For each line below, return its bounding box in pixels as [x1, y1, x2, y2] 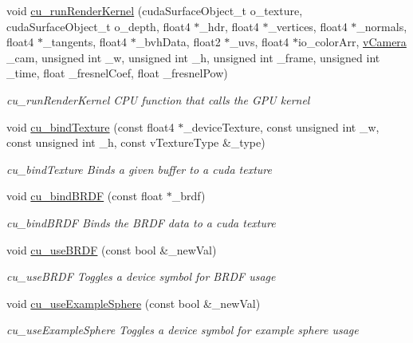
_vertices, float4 [268, 18, 348, 34]
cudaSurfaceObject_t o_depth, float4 [6, 18, 191, 34]
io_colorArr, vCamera [297, 34, 407, 50]
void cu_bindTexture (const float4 [6, 118, 175, 135]
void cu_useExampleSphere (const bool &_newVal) [6, 294, 261, 311]
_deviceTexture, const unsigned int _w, [183, 118, 380, 135]
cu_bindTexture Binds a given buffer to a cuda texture [6, 160, 272, 177]
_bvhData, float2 [136, 34, 221, 50]
